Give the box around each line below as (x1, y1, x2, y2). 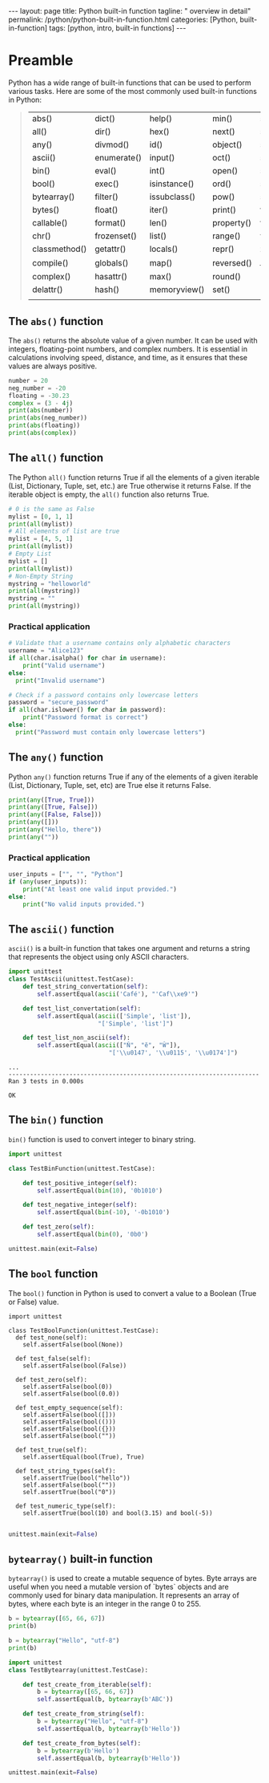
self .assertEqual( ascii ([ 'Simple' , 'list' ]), (37, 1012, 192, 1020)
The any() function (8, 750, 104, 764)
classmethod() (31, 243, 87, 254)
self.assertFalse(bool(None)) (22, 1340, 124, 1349)
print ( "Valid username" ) (22, 661, 106, 669)
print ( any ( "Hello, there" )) (8, 826, 102, 834)
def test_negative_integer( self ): (22, 1201, 138, 1209)
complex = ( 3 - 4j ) (8, 399, 74, 407)
